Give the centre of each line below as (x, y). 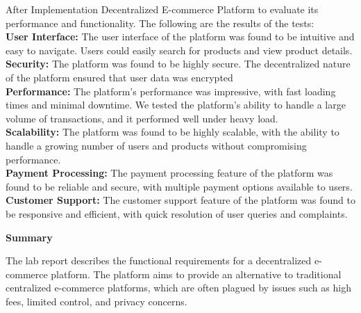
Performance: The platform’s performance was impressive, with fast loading (171, 91)
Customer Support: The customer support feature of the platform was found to (180, 200)
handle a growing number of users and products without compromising (156, 145)
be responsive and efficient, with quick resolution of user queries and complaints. (177, 213)
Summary (29, 237)
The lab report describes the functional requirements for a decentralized (159, 260)
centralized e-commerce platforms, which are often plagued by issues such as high (178, 288)
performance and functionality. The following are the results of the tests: (160, 23)
